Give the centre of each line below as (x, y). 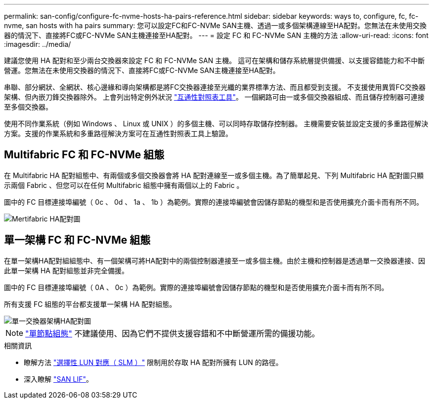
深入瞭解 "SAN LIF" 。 (59, 379)
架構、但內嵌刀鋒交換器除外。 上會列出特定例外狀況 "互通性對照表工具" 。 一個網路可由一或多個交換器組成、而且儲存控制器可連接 (214, 97)
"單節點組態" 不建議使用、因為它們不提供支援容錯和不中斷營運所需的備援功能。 (173, 333)
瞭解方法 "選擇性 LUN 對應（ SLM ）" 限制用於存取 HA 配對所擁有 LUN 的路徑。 (153, 362)
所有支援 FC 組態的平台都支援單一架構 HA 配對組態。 (90, 304)
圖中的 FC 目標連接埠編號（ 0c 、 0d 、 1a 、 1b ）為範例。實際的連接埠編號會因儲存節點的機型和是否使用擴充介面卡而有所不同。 (214, 202)
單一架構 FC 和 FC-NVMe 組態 (77, 240)
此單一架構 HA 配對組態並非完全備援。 (66, 270)
